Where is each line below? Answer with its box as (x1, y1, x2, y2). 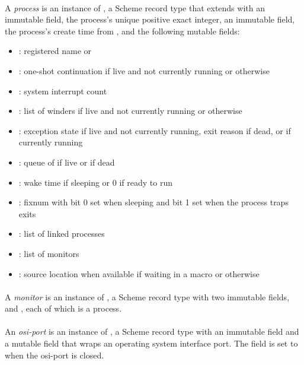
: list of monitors (18, 247, 79, 259)
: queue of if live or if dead (18, 155, 115, 168)
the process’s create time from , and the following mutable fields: (5, 24, 240, 37)
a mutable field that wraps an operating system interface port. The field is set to (5, 337, 298, 350)
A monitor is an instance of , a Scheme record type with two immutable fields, (5, 290, 290, 303)
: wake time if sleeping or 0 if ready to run (18, 176, 172, 188)
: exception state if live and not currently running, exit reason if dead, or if (18, 124, 291, 137)
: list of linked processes (18, 227, 105, 240)
